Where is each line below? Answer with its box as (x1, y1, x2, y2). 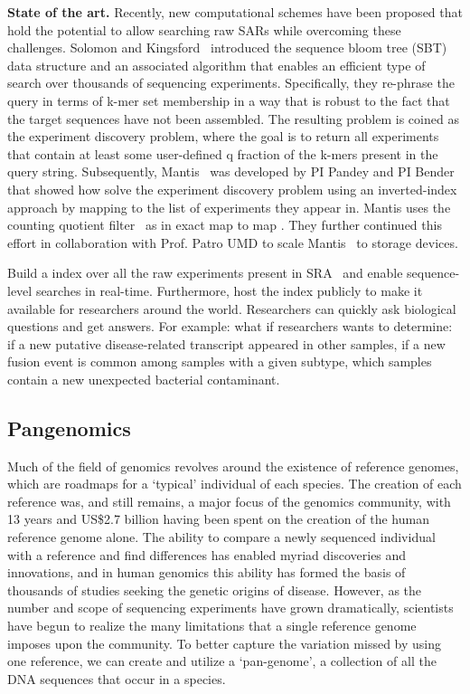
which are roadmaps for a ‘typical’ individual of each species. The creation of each (7, 474, 462, 493)
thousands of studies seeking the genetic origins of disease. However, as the (7, 580, 422, 599)
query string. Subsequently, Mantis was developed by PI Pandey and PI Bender (7, 162, 455, 181)
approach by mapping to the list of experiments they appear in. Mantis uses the (7, 197, 451, 216)
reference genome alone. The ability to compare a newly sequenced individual (7, 528, 436, 547)
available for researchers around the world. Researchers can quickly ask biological (7, 299, 456, 318)
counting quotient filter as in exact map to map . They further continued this (7, 215, 442, 234)
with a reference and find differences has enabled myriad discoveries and (7, 545, 407, 564)
